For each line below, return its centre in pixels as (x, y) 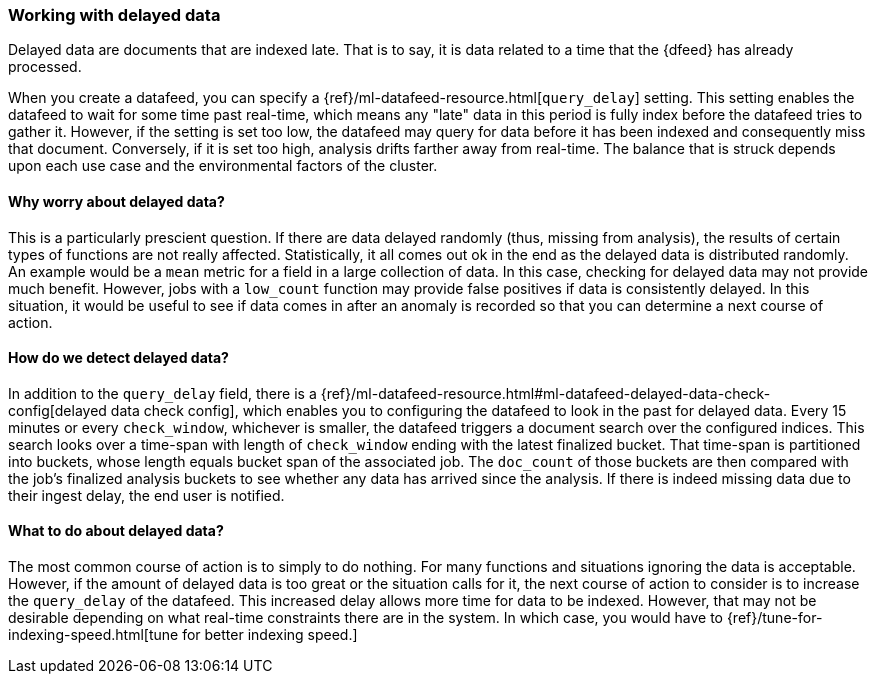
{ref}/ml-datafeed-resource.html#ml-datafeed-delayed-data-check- (545, 393)
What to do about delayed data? (116, 531)
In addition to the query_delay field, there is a (162, 393)
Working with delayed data (114, 15)
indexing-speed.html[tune (93, 635)
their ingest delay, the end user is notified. (146, 495)
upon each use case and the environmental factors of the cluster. (223, 166)
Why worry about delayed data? (116, 201)
